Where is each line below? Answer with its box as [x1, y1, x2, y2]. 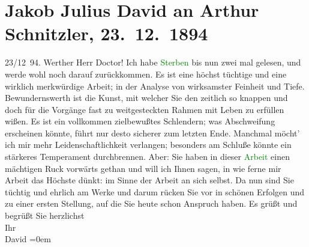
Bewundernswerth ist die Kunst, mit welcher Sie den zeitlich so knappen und [5, 91, 288, 104]
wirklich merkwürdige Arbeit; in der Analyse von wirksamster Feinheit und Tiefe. [5, 79, 305, 92]
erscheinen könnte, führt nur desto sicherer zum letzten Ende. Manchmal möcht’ [5, 126, 300, 139]
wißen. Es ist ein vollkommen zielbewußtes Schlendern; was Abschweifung [5, 115, 275, 127]
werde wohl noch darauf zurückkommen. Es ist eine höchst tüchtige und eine [5, 67, 287, 80]
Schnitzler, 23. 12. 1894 [5, 21, 208, 46]
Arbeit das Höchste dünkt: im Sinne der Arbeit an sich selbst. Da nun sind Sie [5, 174, 294, 186]
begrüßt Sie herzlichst [5, 209, 85, 222]
